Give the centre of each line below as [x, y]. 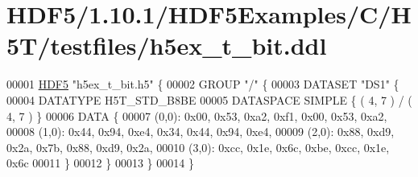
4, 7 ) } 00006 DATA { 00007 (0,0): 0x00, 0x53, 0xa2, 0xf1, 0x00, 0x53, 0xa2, [197, 115]
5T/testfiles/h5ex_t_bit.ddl [167, 45]
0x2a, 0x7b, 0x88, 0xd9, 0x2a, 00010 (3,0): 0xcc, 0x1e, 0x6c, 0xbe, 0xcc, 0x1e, [198, 147]
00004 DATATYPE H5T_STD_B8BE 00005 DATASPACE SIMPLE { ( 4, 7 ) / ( [209, 99]
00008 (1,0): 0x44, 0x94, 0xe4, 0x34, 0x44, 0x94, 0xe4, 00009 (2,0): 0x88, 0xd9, [201, 132]
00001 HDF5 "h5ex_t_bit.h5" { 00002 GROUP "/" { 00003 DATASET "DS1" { [203, 84]
